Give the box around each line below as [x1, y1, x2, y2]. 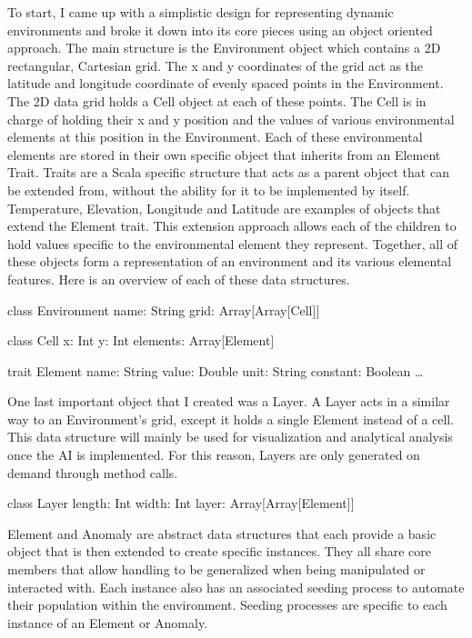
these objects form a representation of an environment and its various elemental [7, 252, 452, 271]
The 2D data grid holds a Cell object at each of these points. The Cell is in [7, 91, 427, 110]
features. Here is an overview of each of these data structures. [7, 269, 350, 288]
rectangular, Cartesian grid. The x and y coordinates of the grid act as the [7, 55, 424, 75]
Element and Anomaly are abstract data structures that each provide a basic [7, 523, 437, 543]
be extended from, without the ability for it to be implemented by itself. [7, 180, 410, 199]
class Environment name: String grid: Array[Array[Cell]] [7, 300, 320, 319]
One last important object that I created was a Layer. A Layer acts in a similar [7, 392, 450, 411]
